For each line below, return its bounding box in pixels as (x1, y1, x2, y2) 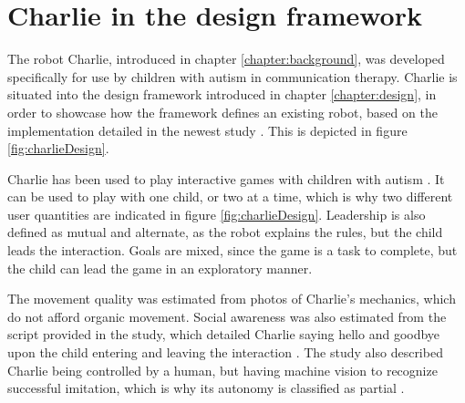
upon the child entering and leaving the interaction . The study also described (7, 343, 443, 362)
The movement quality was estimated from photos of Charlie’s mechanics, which (7, 289, 456, 308)
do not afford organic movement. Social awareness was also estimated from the (7, 306, 447, 325)
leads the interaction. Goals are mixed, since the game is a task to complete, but (7, 241, 458, 260)
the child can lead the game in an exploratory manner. (7, 258, 313, 277)
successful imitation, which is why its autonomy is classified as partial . (7, 378, 405, 398)
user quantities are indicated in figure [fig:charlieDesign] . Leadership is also (7, 204, 426, 223)
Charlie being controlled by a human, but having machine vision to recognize (7, 360, 438, 379)
